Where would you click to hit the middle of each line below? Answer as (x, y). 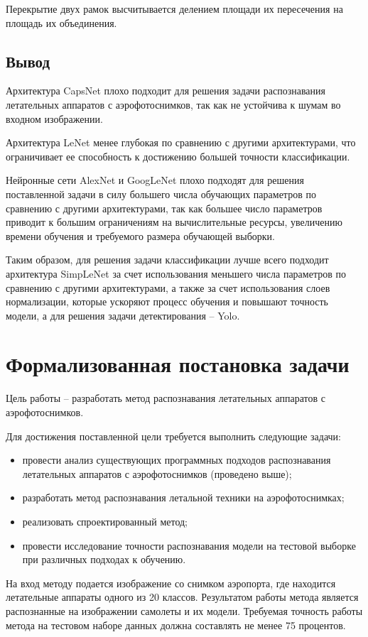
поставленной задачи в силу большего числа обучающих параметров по (161, 194)
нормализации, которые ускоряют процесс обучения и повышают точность (167, 301)
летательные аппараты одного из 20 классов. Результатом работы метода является (182, 597)
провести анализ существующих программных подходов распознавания (177, 460)
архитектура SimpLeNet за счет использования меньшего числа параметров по (176, 273)
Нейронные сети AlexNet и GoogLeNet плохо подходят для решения (155, 180)
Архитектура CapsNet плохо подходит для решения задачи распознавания (166, 91)
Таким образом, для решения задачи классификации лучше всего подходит (167, 260)
